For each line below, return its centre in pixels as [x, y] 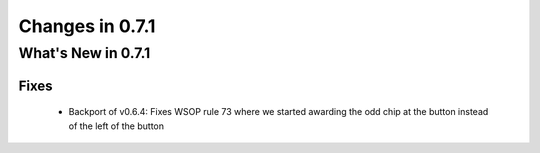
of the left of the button [116, 126]
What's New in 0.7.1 [84, 53]
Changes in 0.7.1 [87, 26]
